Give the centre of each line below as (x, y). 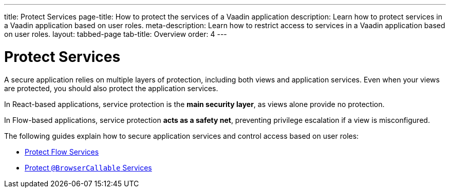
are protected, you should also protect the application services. (111, 88)
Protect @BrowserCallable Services (88, 167)
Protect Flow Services (62, 152)
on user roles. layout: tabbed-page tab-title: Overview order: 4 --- (116, 34)
